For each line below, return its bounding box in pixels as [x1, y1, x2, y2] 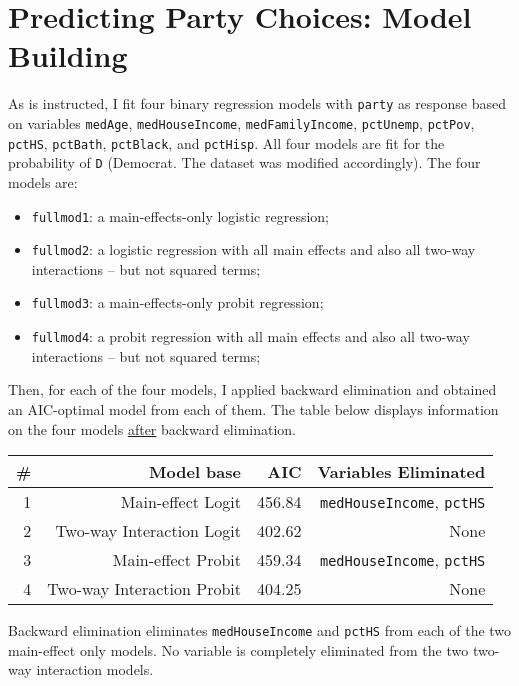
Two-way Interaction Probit [47, 577, 241, 601]
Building [8, 35, 128, 76]
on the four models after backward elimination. [8, 418, 297, 439]
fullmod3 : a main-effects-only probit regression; [31, 292, 324, 313]
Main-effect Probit [112, 548, 241, 572]
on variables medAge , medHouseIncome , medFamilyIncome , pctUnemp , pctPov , [8, 112, 475, 133]
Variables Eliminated [317, 460, 486, 484]
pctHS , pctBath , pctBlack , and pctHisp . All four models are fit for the [8, 132, 445, 153]
